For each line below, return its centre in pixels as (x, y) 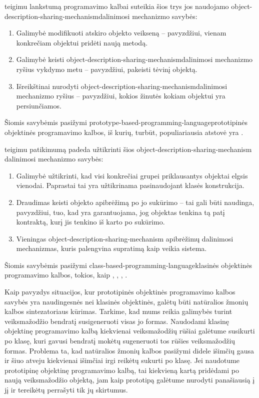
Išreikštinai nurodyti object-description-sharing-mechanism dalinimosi (122, 86)
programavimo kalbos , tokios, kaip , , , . (66, 275)
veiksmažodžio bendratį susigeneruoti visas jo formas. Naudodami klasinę (117, 321)
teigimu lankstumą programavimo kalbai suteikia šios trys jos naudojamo (117, 6)
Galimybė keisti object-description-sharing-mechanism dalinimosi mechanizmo (134, 59)
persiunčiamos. (39, 105)
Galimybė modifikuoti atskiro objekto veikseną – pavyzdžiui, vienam (121, 33)
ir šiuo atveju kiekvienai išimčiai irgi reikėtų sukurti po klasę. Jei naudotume (122, 360)
